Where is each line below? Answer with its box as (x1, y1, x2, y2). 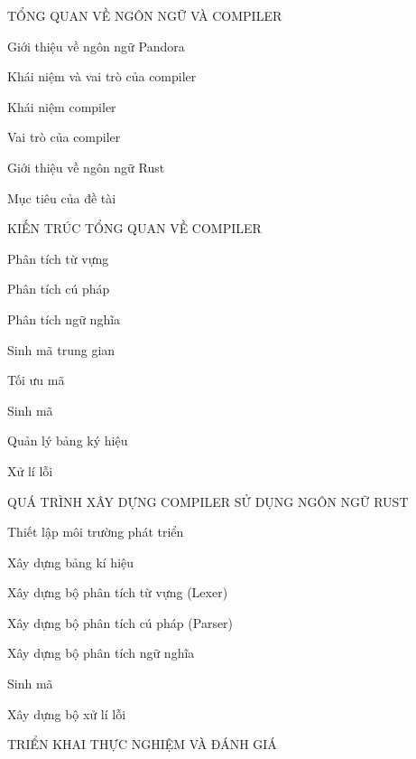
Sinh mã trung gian (7, 340, 116, 359)
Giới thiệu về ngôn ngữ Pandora (7, 36, 185, 55)
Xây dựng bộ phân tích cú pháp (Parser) (7, 613, 234, 632)
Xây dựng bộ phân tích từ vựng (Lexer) (7, 583, 228, 602)
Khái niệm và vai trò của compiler (7, 67, 197, 86)
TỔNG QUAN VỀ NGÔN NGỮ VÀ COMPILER (7, 6, 282, 24)
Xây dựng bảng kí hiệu (7, 552, 134, 571)
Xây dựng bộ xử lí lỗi (7, 704, 126, 723)
